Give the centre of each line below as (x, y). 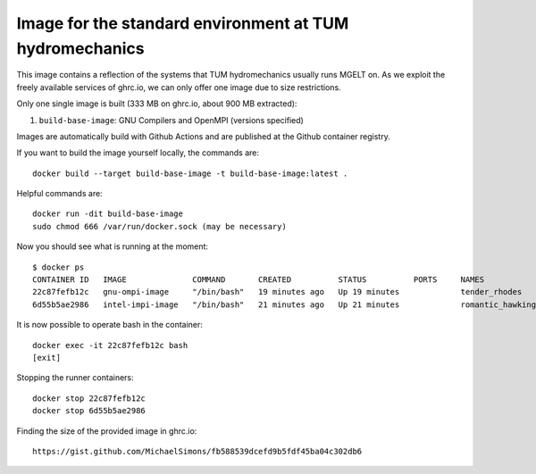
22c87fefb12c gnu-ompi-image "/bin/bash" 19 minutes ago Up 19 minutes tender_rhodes (277, 292)
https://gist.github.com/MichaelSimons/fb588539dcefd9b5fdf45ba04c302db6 (197, 451)
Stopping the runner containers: (75, 378)
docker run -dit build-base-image (108, 214)
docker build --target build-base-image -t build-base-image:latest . (190, 173)
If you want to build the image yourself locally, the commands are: (138, 153)
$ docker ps (59, 267)
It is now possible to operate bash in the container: (109, 325)
